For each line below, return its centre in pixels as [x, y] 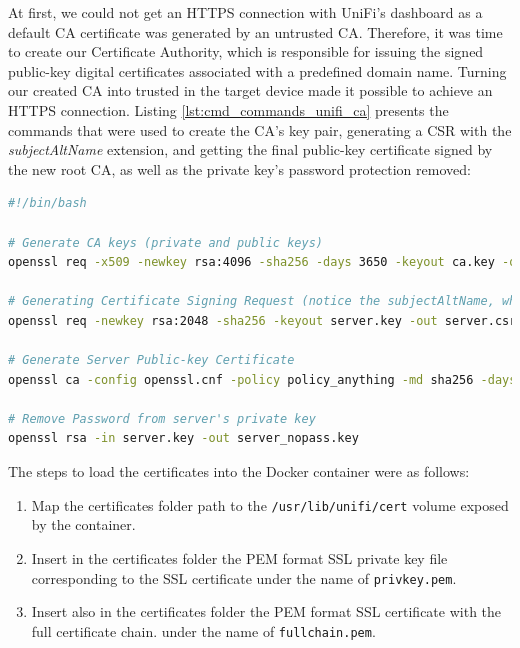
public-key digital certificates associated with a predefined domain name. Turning [257, 70]
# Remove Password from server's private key [162, 418]
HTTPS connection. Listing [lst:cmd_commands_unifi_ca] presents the [228, 109]
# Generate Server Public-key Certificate [151, 360]
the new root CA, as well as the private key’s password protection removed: [239, 168]
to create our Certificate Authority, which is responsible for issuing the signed [246, 51]
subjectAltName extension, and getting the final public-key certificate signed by [250, 149]
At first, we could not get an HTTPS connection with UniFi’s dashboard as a [245, 12]
